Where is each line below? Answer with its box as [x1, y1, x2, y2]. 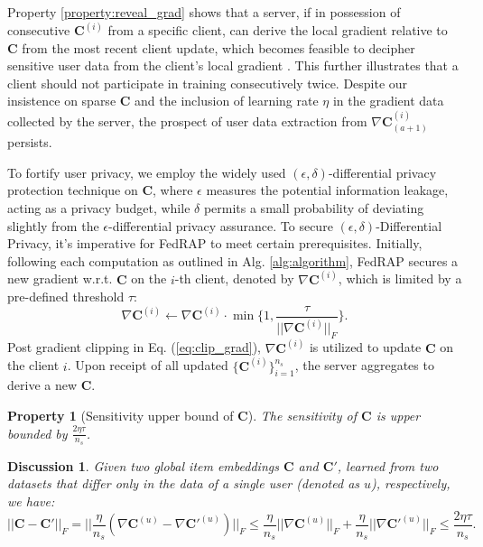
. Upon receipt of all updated [67, 356, 228, 375]
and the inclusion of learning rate [135, 91, 319, 110]
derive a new [7, 375, 78, 394]
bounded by [7, 423, 68, 442]
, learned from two [337, 456, 439, 475]
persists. [7, 133, 52, 152]
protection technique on [7, 181, 138, 199]
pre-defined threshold [7, 287, 125, 306]
